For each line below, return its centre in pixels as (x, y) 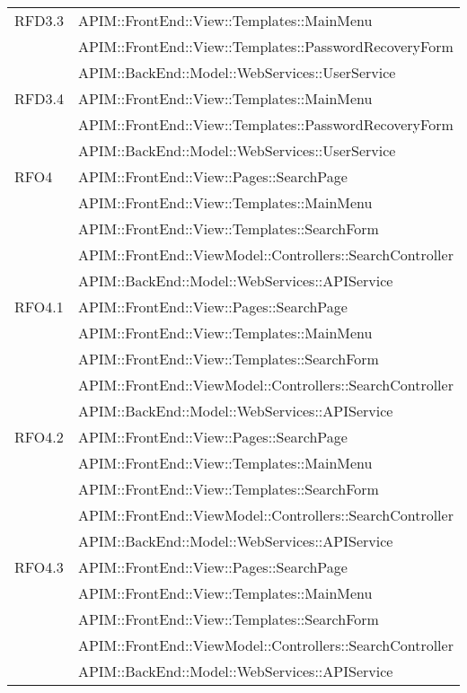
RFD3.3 (39, 20)
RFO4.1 (39, 307)
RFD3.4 (39, 98)
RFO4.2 (39, 437)
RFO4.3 (39, 567)
